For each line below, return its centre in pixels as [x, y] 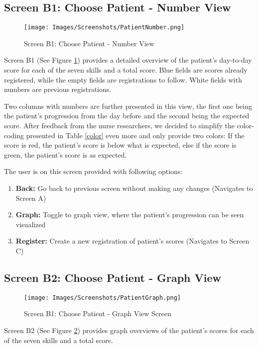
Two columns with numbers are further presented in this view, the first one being [128, 106]
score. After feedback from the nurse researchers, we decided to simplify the [119, 126]
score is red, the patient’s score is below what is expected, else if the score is [120, 145]
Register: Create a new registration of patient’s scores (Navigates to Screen [132, 241]
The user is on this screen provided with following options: [93, 171]
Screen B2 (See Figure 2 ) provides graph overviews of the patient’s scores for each [129, 330]
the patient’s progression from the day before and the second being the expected [127, 116]
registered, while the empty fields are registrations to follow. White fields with [123, 79]
